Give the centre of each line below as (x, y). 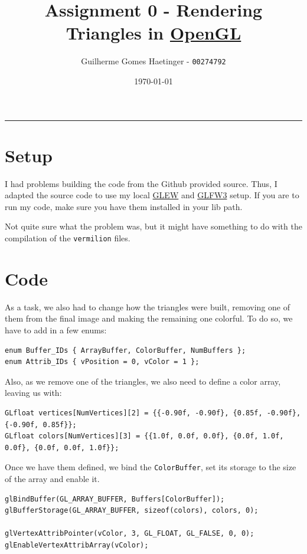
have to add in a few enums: (56, 330)
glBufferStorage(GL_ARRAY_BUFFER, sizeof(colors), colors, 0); (132, 511)
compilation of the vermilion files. (68, 238)
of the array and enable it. (52, 479)
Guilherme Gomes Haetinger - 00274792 (153, 61)
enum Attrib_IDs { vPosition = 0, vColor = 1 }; (102, 362)
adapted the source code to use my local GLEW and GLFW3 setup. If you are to (152, 195)
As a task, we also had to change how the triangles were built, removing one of (147, 306)
